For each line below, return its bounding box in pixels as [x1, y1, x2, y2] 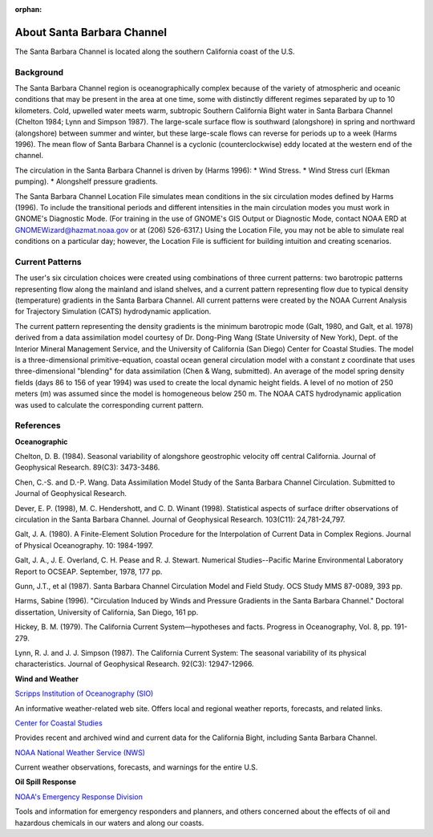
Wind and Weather [14, 674, 79, 684]
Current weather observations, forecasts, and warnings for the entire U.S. [14, 762, 258, 772]
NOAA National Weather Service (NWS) [14, 747, 146, 758]
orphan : [14, 5, 42, 14]
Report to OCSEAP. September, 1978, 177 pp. [14, 567, 163, 576]
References [14, 420, 61, 431]
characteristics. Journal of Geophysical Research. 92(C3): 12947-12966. [14, 659, 254, 669]
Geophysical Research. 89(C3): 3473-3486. [14, 462, 160, 473]
